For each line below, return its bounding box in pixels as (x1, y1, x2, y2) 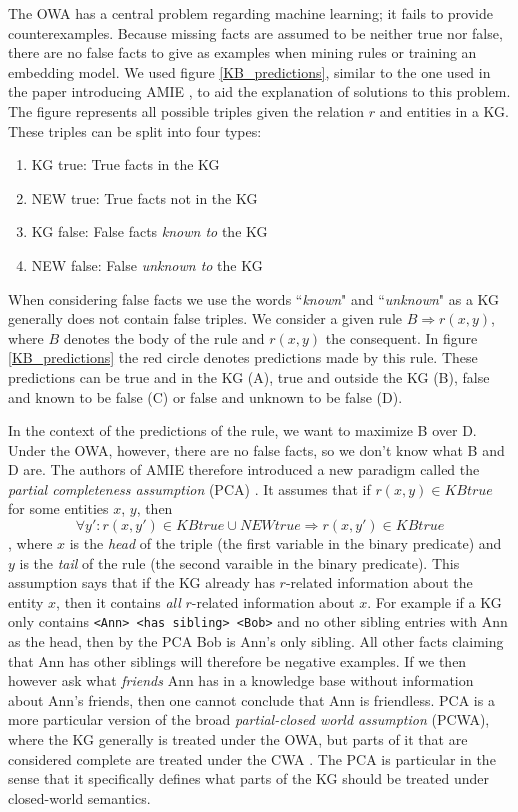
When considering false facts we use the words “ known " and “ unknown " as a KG (8, 288, 500, 309)
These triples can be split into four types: (8, 120, 262, 141)
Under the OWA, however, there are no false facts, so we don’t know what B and (8, 439, 505, 460)
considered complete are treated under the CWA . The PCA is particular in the (8, 748, 496, 769)
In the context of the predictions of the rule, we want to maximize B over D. (8, 420, 477, 441)
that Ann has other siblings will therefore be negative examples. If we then (8, 650, 467, 671)
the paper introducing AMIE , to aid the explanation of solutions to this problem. (8, 81, 511, 102)
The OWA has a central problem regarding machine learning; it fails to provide (8, 3, 493, 23)
